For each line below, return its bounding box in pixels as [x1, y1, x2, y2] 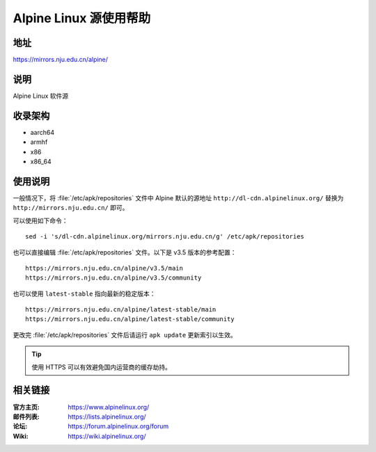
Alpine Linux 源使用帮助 [13, 10, 151, 26]
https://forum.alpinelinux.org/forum [68, 422, 169, 430]
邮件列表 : [13, 412, 40, 421]
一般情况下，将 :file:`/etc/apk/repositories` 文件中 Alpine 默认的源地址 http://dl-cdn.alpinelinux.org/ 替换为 [13, 193, 344, 202]
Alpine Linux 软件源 [13, 91, 69, 100]
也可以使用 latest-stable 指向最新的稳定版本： [13, 289, 156, 298]
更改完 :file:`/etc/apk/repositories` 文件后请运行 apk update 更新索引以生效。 [13, 330, 237, 339]
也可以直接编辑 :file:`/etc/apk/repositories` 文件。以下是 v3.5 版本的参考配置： [13, 248, 237, 257]
